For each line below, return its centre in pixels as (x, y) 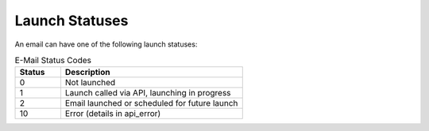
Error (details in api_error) (113, 114)
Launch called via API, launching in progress (148, 93)
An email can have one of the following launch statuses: (106, 44)
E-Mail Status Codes (53, 61)
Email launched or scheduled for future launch (151, 103)
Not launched (90, 83)
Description (87, 73)
